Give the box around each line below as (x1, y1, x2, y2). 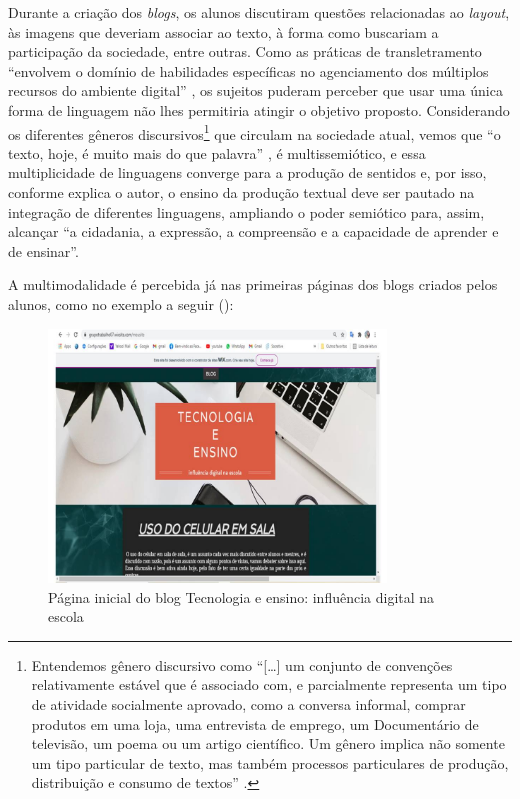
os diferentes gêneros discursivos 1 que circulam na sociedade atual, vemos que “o (8, 120, 501, 144)
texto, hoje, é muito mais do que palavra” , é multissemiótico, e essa (8, 142, 426, 163)
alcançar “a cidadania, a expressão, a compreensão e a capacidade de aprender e (8, 221, 499, 242)
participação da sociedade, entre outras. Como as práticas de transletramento (8, 41, 482, 62)
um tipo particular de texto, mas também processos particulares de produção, (31, 752, 509, 773)
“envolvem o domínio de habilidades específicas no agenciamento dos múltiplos (8, 60, 489, 81)
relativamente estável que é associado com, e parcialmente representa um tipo (31, 674, 507, 695)
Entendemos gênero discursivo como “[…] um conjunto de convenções (31, 654, 453, 675)
